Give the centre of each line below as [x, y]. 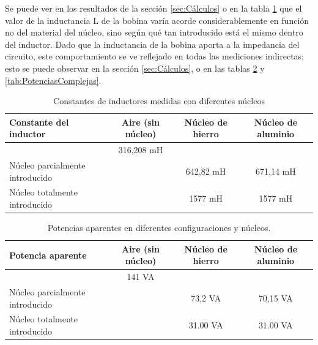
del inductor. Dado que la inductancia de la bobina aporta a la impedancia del [152, 44]
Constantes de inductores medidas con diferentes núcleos [159, 101]
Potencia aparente [48, 255]
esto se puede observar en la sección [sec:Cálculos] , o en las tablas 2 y [135, 68]
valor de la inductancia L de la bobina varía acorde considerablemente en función [157, 20]
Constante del [39, 122]
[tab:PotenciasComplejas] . [53, 80]
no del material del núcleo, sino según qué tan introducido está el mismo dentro [154, 32]
